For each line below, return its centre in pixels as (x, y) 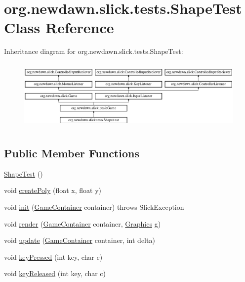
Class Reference (59, 27)
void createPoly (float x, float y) (53, 190)
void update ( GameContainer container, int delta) (80, 240)
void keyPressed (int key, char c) (53, 257)
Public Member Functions (72, 153)
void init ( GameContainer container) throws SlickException (94, 207)
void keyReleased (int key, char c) (55, 273)
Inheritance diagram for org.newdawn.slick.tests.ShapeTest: (94, 51)
